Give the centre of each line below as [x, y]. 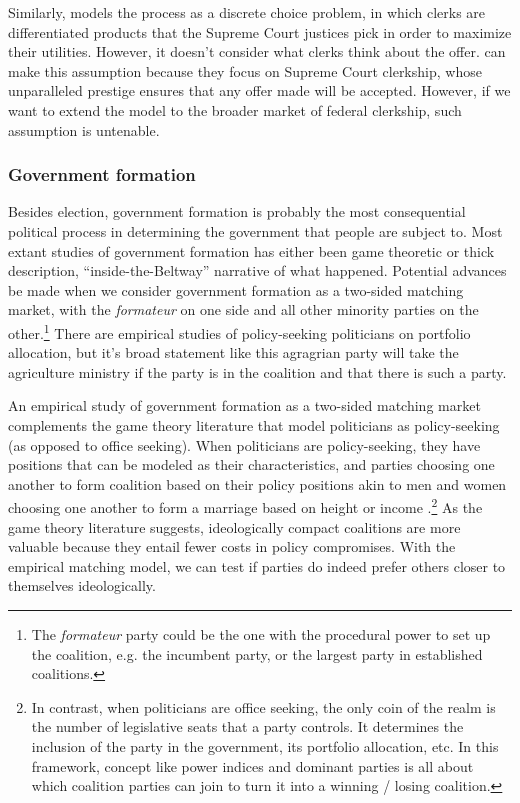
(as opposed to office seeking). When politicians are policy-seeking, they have [244, 444]
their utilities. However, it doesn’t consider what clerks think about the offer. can [257, 51]
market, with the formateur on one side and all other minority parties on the [243, 309]
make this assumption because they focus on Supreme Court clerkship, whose [245, 70]
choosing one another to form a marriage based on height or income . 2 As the [245, 505]
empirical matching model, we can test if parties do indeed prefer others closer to [257, 565]
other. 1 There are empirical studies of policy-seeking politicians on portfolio [239, 331]
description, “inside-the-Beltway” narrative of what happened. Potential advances [257, 270]
